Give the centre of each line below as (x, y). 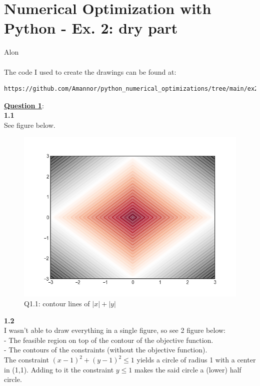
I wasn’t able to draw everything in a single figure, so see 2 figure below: (115, 330)
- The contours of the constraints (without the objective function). (106, 350)
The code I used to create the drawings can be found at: (90, 71)
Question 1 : (24, 105)
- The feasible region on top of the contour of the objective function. (109, 340)
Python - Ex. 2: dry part (91, 28)
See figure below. (30, 125)
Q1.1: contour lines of (57, 304)
